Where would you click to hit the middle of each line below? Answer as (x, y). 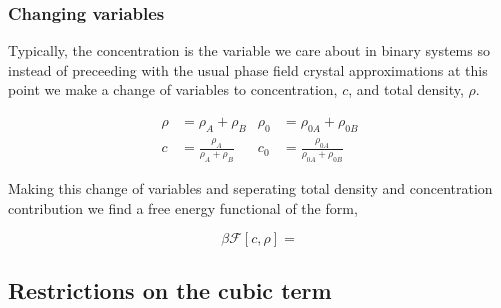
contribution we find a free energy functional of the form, (183, 207)
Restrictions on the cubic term (170, 290)
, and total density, (406, 89)
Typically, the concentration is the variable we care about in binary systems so (249, 50)
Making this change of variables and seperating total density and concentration (250, 187)
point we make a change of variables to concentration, (173, 89)
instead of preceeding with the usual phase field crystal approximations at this (248, 69)
